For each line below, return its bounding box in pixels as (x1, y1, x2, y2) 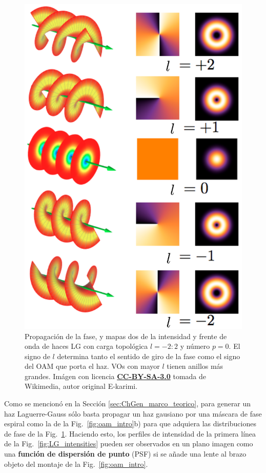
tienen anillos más (167, 361, 223, 371)
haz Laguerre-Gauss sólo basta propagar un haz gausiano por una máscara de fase (4, 408, 262, 419)
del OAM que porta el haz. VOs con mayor (25, 361, 160, 371)
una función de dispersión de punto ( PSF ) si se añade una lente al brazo (4, 448, 247, 459)
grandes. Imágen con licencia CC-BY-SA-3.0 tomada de (25, 370, 207, 381)
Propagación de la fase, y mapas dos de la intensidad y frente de (25, 330, 227, 341)
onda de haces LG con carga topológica (25, 341, 148, 351)
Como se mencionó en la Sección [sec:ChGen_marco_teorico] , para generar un (4, 398, 251, 409)
